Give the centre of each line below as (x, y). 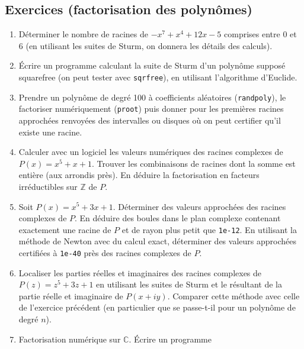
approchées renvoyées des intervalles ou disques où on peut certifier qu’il (150, 120)
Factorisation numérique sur (70, 339)
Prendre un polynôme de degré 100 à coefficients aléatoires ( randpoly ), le (152, 97)
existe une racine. (50, 132)
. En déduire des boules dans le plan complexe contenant (178, 218)
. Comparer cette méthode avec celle (233, 295)
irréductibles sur (48, 186)
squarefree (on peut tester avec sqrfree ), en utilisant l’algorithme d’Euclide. (158, 77)
